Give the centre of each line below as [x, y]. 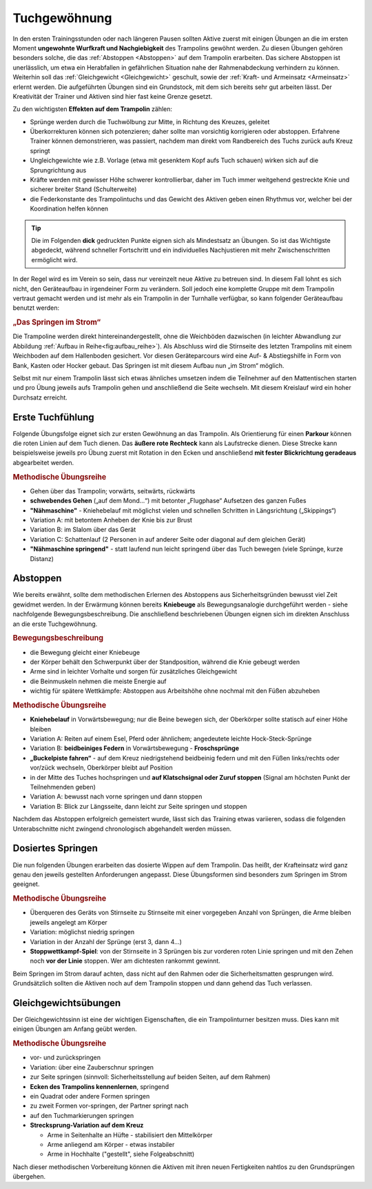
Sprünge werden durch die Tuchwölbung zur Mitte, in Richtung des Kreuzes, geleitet [150, 121]
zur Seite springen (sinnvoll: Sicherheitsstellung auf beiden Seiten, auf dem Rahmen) [150, 1077]
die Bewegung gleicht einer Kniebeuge [85, 652]
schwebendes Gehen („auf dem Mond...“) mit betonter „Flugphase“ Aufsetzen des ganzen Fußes [168, 501]
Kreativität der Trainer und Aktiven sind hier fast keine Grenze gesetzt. [113, 96]
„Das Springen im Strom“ [57, 322]
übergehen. [29, 1177]
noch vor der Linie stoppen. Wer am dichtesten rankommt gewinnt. [125, 961]
